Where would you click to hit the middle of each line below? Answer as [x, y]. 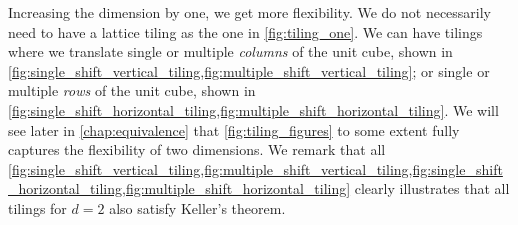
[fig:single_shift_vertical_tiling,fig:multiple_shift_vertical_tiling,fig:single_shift [255, 168]
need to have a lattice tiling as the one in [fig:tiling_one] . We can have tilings [245, 31]
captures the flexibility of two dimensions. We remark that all [197, 149]
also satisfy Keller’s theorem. [197, 207]
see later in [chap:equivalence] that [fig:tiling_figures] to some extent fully [234, 129]
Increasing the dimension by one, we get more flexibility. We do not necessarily [250, 12]
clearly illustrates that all [432, 188]
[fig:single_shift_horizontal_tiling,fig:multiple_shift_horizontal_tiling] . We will [253, 109]
